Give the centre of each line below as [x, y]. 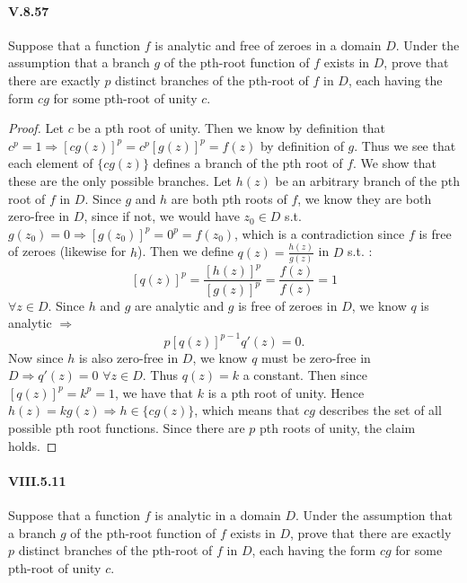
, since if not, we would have [162, 216]
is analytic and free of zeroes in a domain [268, 44]
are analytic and [179, 305]
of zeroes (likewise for [67, 251]
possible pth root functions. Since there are [127, 427]
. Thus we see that [405, 145]
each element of [51, 163]
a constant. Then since [305, 375]
